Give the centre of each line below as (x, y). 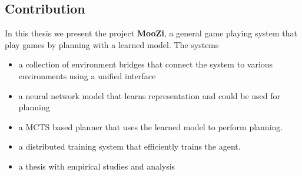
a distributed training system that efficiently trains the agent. (130, 146)
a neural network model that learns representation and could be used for (150, 95)
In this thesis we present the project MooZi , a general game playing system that (151, 33)
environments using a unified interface (87, 75)
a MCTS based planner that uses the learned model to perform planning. (151, 126)
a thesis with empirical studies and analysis (97, 166)
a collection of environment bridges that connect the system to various (146, 64)
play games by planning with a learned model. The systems (112, 44)
